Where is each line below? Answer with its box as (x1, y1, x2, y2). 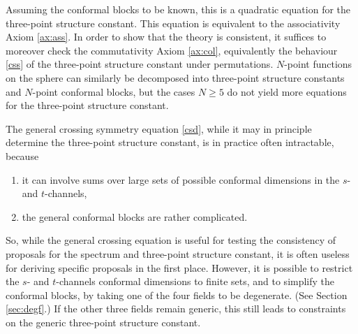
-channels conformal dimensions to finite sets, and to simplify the (56, 274, 335, 289)
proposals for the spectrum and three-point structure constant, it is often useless (6, 246, 350, 261)
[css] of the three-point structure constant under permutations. (6, 57, 274, 71)
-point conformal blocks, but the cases (32, 84, 195, 99)
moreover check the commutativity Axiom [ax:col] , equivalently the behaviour (6, 43, 338, 57)
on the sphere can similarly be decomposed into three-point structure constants (6, 70, 345, 85)
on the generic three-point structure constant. (6, 314, 201, 329)
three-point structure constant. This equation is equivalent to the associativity (6, 15, 341, 30)
